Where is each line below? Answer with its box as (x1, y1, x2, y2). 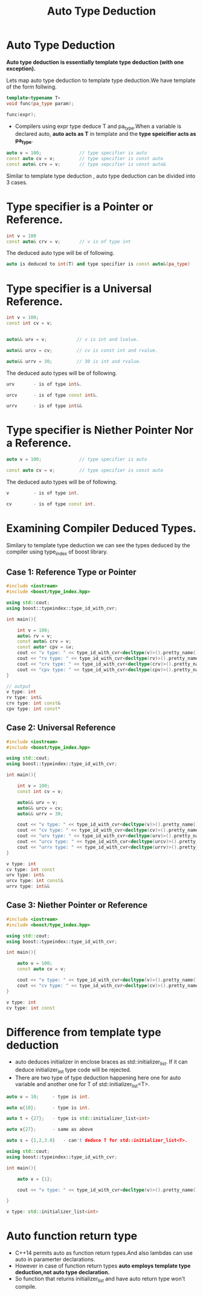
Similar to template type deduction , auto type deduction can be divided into (6, 172, 196, 180)
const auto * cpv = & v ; (17, 644, 74, 650)
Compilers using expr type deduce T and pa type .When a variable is (14, 123, 182, 131)
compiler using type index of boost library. (6, 548, 108, 556)
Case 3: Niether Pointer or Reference (6, 900, 148, 911)
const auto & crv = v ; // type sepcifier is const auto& (6, 161, 166, 167)
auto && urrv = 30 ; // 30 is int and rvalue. (6, 358, 142, 365)
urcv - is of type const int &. (6, 392, 98, 398)
